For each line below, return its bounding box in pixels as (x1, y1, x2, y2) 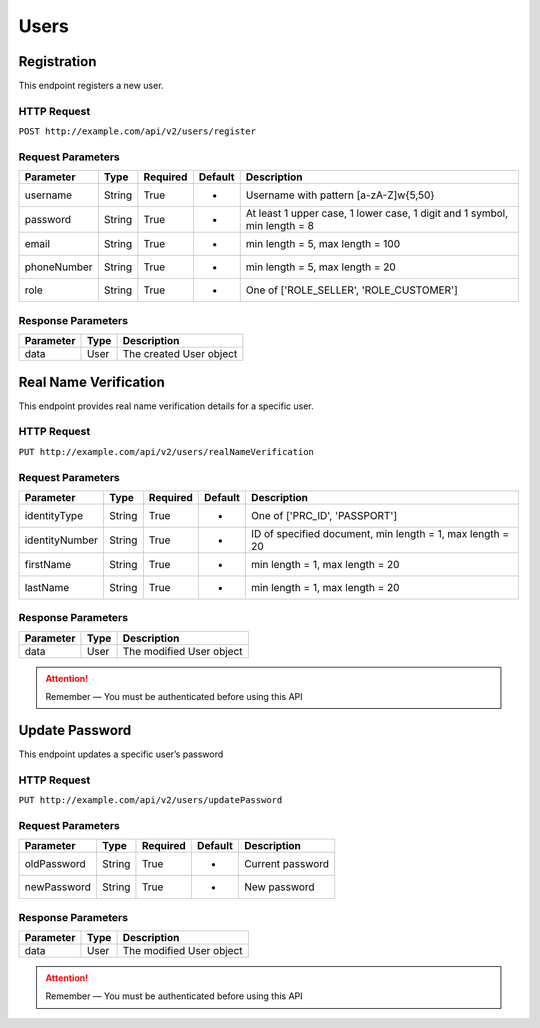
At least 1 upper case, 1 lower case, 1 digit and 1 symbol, (245, 206, 509, 220)
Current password (243, 857, 330, 871)
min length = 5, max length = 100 (245, 237, 400, 251)
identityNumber (24, 533, 99, 547)
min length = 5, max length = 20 (245, 260, 397, 274)
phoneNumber (24, 260, 94, 274)
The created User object (122, 347, 238, 361)
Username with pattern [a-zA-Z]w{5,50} (245, 188, 435, 202)
